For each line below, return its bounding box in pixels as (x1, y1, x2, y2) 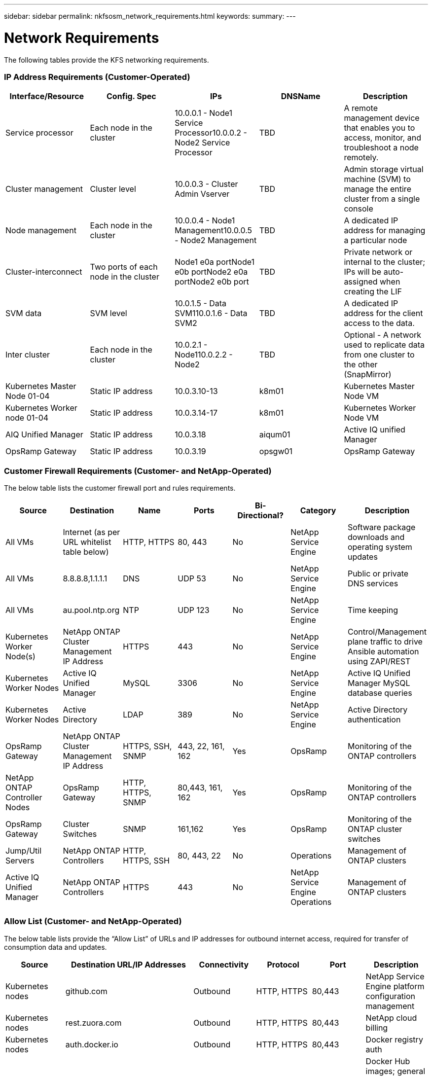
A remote (344, 103, 378, 113)
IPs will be (344, 267, 382, 277)
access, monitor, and (344, 133, 421, 143)
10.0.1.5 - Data (175, 298, 227, 309)
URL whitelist (63, 537, 111, 547)
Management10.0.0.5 (175, 225, 252, 236)
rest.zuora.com (65, 1017, 122, 1028)
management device (344, 113, 420, 123)
